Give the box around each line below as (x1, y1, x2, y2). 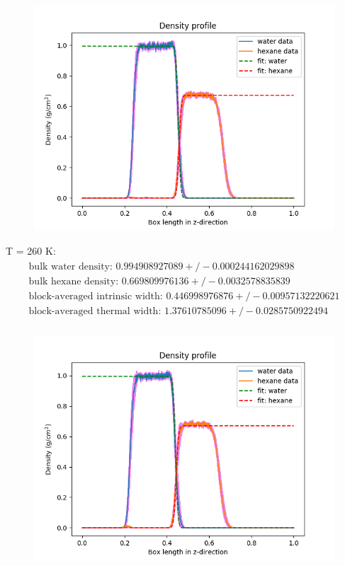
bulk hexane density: (28, 277, 119, 287)
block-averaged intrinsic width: (28, 291, 163, 302)
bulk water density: (28, 262, 113, 272)
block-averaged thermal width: (28, 306, 162, 317)
